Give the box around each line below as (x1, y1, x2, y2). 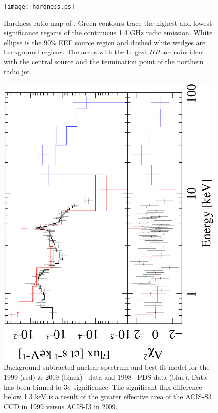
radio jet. (4, 66, 32, 76)
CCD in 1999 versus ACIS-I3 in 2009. (4, 401, 118, 411)
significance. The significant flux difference (73, 381, 202, 392)
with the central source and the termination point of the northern (4, 56, 204, 67)
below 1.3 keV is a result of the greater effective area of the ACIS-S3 (4, 391, 212, 402)
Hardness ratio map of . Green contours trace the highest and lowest (4, 17, 212, 28)
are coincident (162, 47, 205, 57)
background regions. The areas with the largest (4, 47, 147, 57)
